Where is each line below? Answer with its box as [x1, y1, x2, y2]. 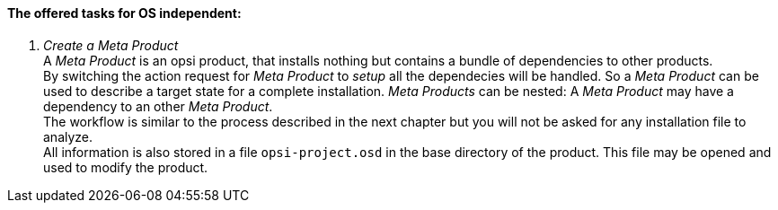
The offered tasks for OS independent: [7, 5, 242, 21]
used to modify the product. [43, 159, 208, 175]
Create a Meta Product [43, 37, 179, 53]
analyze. [43, 128, 93, 144]
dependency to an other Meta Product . [43, 98, 273, 114]
